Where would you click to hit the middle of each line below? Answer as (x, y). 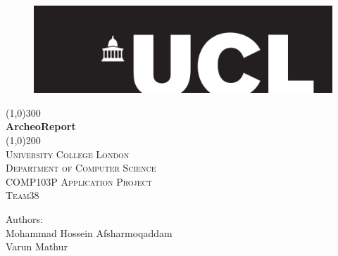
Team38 (23, 195)
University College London (68, 154)
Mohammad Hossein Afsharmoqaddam (89, 232)
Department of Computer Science (81, 168)
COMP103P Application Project (79, 181)
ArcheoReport (41, 126)
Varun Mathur (37, 247)
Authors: (25, 218)
